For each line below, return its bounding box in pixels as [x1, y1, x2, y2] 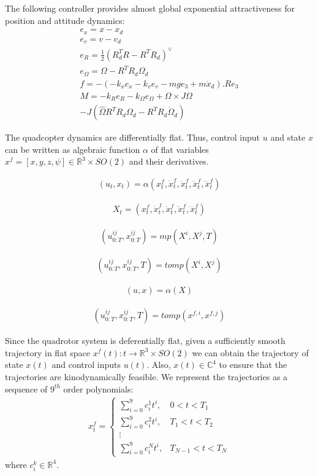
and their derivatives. [129, 155, 209, 168]
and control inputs [51, 358, 121, 371]
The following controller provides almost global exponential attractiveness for [5, 2, 295, 14]
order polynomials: [63, 382, 134, 395]
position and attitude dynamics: [5, 14, 125, 26]
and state [270, 131, 306, 144]
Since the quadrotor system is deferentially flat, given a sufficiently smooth [5, 334, 286, 347]
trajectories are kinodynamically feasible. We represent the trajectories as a [5, 370, 288, 383]
